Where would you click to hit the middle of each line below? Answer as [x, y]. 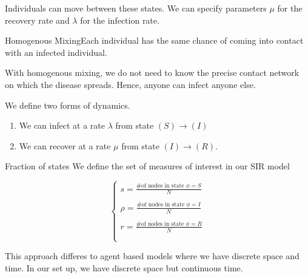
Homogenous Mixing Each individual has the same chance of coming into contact [154, 40]
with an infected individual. [56, 52]
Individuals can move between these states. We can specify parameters [136, 8]
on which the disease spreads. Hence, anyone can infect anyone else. [130, 84]
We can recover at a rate [65, 145]
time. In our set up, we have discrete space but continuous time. [124, 267]
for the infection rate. [120, 20]
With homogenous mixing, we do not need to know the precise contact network [152, 73]
